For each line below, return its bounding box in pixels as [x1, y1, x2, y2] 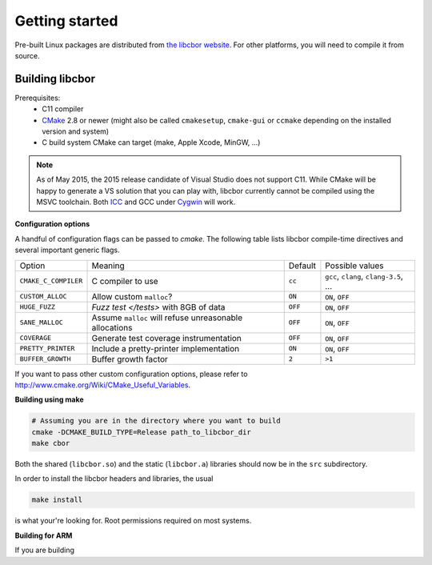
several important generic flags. [14, 245, 120, 255]
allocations [91, 322, 133, 333]
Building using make [14, 395, 84, 404]
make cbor [31, 439, 70, 448]
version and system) [42, 126, 110, 136]
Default [288, 260, 316, 271]
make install [31, 495, 83, 504]
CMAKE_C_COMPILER [19, 277, 83, 286]
